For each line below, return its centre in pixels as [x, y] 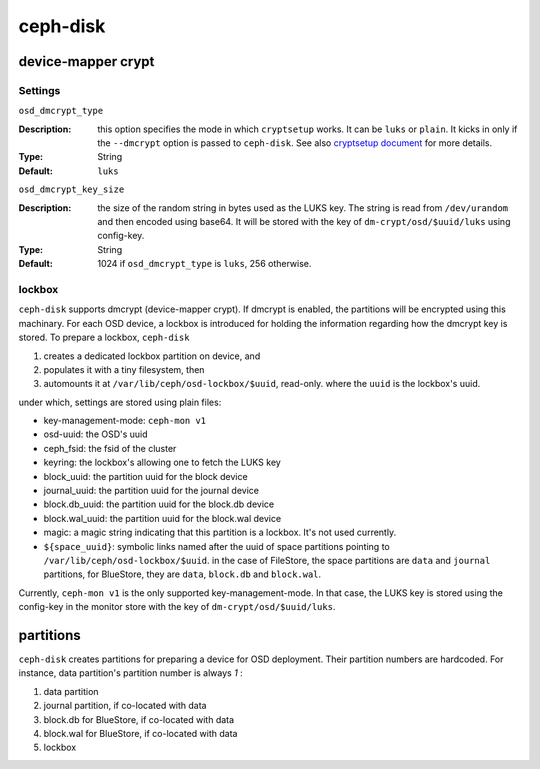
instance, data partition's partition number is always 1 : [131, 673]
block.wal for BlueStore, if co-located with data [140, 734]
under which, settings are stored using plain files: [120, 402]
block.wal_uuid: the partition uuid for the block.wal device [162, 518]
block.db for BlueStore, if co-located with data [139, 719]
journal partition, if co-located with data [125, 706]
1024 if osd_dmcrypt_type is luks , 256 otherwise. [204, 264]
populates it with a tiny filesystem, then [124, 369]
